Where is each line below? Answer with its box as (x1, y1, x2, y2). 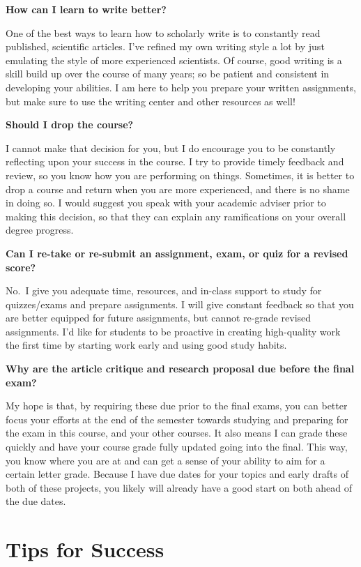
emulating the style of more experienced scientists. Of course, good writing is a (6, 52, 342, 67)
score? (6, 259, 36, 274)
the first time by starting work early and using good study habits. (6, 338, 287, 352)
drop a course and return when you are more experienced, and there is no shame (6, 181, 350, 196)
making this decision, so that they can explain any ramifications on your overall (6, 209, 346, 223)
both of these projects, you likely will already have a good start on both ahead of (6, 480, 352, 494)
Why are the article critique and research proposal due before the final (6, 361, 355, 376)
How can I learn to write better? (6, 2, 167, 16)
